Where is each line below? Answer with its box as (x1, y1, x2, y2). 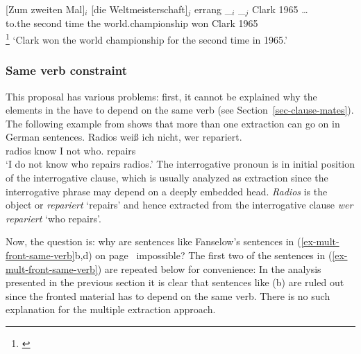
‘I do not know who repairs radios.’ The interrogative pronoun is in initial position (6, 157, 355, 171)
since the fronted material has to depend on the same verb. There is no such (6, 288, 330, 303)
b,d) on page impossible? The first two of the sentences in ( (74, 248, 333, 263)
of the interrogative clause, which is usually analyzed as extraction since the (6, 170, 328, 185)
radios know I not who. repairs (6, 143, 136, 157)
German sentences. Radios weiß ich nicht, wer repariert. (6, 130, 242, 144)
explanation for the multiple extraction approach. (6, 302, 216, 317)
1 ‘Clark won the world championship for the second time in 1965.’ (6, 30, 287, 46)
